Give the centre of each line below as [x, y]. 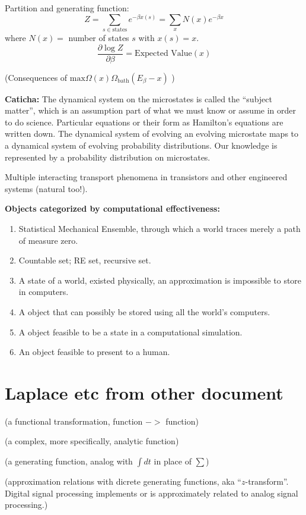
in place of [173, 461]
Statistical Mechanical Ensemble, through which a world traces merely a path [160, 228]
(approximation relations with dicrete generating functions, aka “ [123, 481]
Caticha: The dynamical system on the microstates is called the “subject [138, 98]
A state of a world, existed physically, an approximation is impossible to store [160, 280]
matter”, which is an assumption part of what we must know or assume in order [151, 110]
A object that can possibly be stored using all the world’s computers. [144, 311]
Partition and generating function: [67, 8]
